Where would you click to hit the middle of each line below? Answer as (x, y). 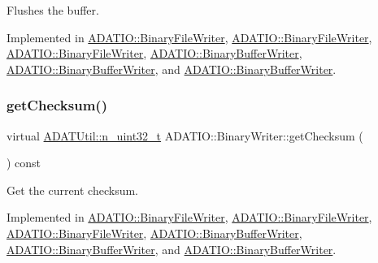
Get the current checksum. (73, 190)
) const (24, 163)
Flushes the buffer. (53, 10)
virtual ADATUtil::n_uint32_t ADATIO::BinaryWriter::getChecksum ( (185, 135)
